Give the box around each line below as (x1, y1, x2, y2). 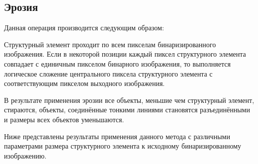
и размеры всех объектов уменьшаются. (4, 114, 124, 124)
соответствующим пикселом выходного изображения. (4, 78, 165, 88)
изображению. (4, 150, 47, 161)
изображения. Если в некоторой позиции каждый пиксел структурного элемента (4, 49, 246, 59)
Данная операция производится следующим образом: (4, 22, 164, 33)
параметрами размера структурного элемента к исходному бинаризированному (4, 141, 242, 151)
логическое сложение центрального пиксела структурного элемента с (4, 68, 213, 79)
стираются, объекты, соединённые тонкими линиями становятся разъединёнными (4, 104, 250, 115)
